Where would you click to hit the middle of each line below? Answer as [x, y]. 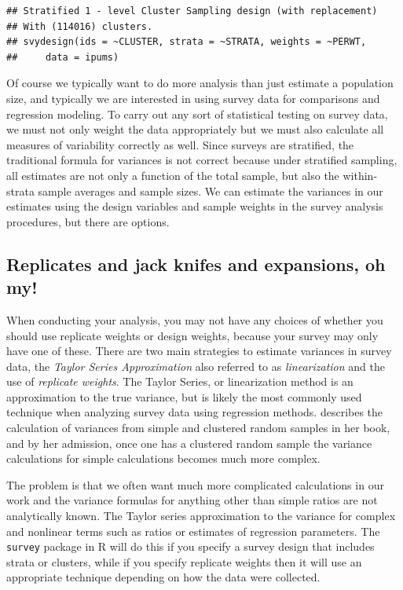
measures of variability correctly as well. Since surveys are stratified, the [180, 144]
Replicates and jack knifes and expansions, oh [196, 264]
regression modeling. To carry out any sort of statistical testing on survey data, [197, 114]
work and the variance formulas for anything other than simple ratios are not [192, 500]
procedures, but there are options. [88, 221]
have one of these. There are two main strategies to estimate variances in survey [199, 351]
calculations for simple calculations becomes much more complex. [163, 458]
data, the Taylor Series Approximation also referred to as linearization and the [196, 366]
